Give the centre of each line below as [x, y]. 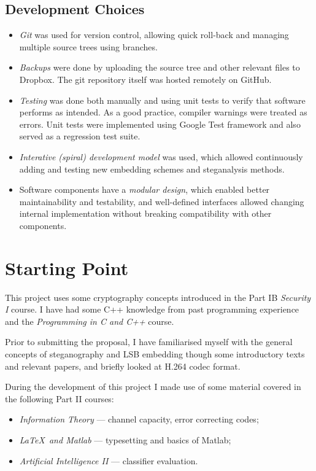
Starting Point [67, 267]
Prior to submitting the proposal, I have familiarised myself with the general [149, 342]
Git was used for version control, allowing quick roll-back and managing [154, 35]
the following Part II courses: [60, 398]
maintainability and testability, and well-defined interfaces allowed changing [162, 201]
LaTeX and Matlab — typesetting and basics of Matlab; [125, 439]
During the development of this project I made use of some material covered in [153, 387]
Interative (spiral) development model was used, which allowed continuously [161, 156]
